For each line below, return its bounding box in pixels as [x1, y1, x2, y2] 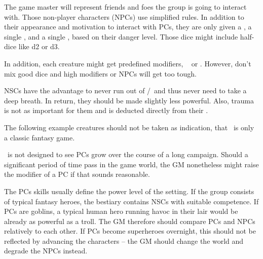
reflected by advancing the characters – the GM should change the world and [4, 235, 244, 246]
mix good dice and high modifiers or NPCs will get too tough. [4, 68, 197, 79]
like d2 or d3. [18, 41, 60, 52]
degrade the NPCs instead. [4, 245, 88, 256]
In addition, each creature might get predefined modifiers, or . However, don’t [4, 58, 251, 68]
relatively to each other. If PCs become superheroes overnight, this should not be [4, 226, 256, 236]
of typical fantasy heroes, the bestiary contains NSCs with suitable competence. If [4, 196, 259, 206]
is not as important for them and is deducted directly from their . [4, 105, 208, 116]
